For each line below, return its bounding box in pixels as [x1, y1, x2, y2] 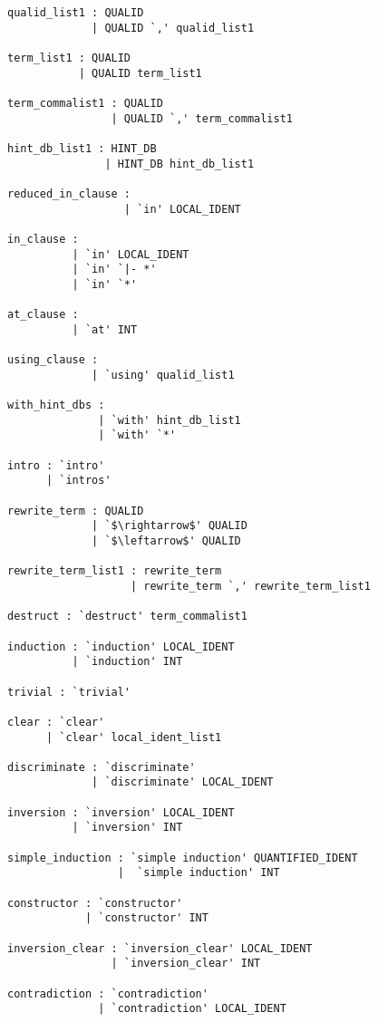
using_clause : [7, 353, 99, 367]
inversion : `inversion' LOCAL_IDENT [7, 805, 235, 819]
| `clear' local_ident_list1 [45, 730, 222, 744]
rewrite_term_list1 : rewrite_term [7, 564, 222, 578]
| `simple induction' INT [117, 866, 280, 880]
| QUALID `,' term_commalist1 [111, 111, 293, 125]
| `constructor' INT [84, 911, 208, 925]
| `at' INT [72, 323, 138, 336]
